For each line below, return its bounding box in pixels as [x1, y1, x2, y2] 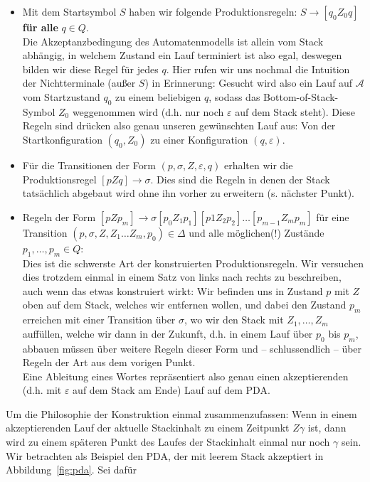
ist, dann [307, 420, 347, 435]
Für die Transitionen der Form [22, 157, 156, 172]
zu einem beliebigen [115, 89, 201, 104]
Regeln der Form [22, 209, 96, 224]
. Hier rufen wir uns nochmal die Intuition [166, 61, 350, 76]
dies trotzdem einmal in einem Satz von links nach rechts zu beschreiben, [22, 269, 342, 284]
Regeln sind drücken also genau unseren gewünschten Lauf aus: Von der [22, 118, 336, 133]
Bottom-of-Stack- [263, 89, 339, 104]
